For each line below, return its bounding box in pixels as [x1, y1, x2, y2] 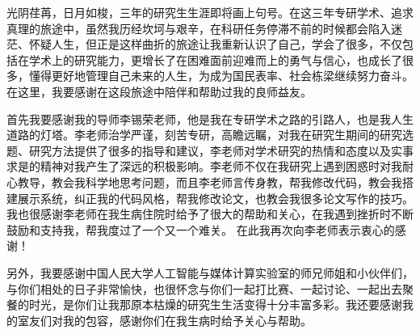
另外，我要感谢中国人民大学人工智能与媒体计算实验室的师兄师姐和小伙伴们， [6, 264, 414, 281]
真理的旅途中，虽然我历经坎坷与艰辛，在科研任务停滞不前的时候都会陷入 [6, 19, 391, 36]
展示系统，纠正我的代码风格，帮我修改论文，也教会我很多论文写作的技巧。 [17, 189, 414, 206]
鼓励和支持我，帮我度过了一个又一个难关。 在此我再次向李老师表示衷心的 [6, 221, 395, 238]
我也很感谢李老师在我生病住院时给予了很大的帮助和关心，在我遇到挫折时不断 [6, 205, 414, 222]
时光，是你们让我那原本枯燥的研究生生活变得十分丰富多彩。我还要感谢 [28, 296, 402, 313]
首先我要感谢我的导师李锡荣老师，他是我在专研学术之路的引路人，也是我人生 [6, 110, 414, 127]
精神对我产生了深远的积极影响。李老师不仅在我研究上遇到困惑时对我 [40, 158, 402, 175]
